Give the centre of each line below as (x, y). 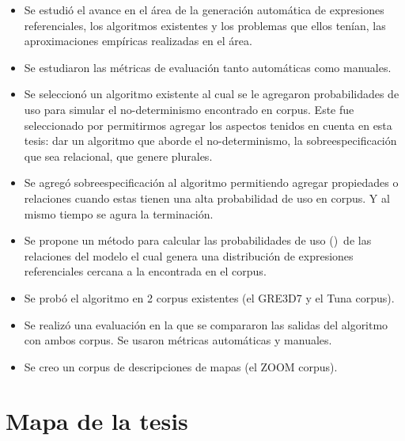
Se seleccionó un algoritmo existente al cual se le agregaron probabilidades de (212, 94)
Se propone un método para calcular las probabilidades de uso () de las (198, 240)
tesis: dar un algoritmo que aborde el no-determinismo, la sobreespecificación (210, 141)
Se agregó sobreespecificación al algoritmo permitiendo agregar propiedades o (211, 182)
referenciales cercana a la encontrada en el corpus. (145, 271)
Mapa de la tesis (97, 421)
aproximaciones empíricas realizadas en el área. (138, 41)
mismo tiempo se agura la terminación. (119, 213)
